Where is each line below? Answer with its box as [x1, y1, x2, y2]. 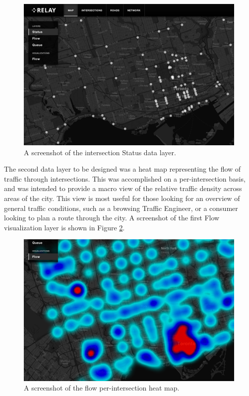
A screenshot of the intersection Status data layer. [24, 147, 176, 157]
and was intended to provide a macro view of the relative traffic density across [4, 183, 242, 194]
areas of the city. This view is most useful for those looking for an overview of [4, 193, 240, 203]
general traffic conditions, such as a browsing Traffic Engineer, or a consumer [4, 202, 238, 213]
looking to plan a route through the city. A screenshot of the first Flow [4, 212, 220, 223]
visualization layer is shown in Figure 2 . [4, 222, 125, 232]
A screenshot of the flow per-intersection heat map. [24, 383, 180, 393]
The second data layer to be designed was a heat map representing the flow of [4, 164, 241, 174]
